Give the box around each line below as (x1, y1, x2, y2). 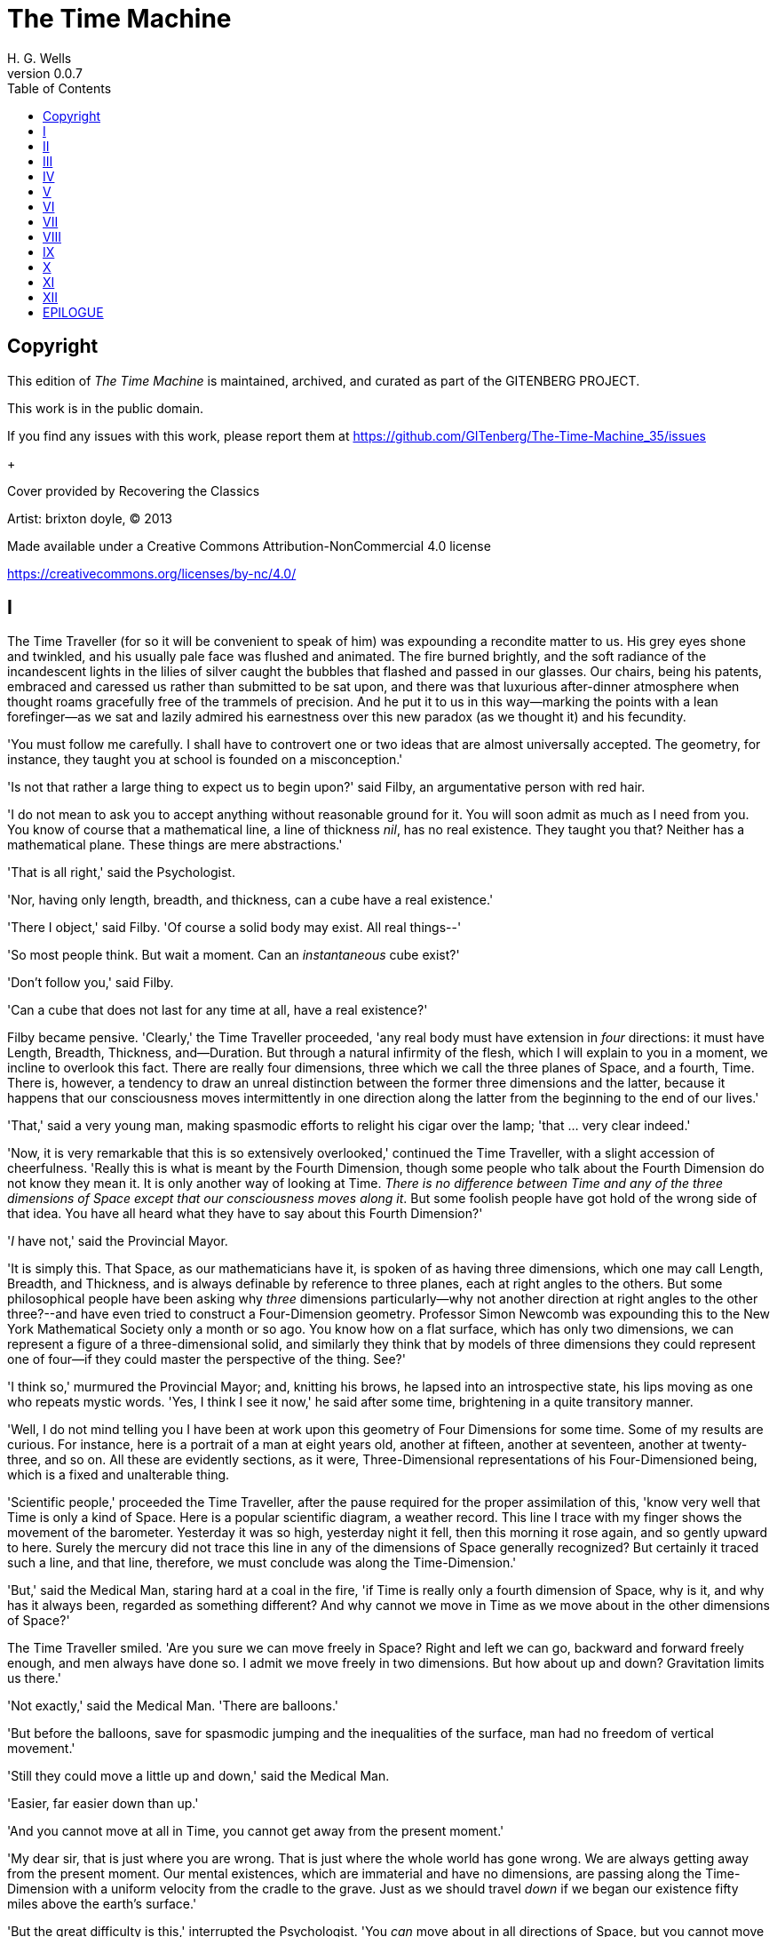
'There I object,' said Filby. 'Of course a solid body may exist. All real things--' (7, 920, 462, 936)
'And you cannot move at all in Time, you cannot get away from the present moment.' (7, 1823, 504, 1839)
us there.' (7, 1670, 61, 1686)
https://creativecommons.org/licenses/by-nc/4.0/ (7, 565, 297, 581)
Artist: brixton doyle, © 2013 (7, 510, 172, 526)
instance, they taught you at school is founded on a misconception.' (7, 752, 403, 768)
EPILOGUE (43, 304, 104, 320)
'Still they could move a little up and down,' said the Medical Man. (7, 1768, 390, 1784)
